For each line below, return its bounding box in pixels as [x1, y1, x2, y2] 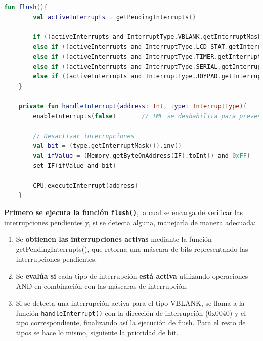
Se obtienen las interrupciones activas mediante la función [16, 234, 212, 244]
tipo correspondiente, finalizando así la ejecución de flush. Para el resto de [16, 317, 246, 328]
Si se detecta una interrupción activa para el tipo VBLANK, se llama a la [16, 297, 245, 308]
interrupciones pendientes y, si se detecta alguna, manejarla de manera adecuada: [4, 217, 256, 227]
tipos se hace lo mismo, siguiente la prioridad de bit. [16, 327, 179, 337]
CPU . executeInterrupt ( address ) [33, 182, 138, 189]
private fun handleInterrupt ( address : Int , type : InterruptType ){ [18, 102, 247, 110]
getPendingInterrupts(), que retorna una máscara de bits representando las [16, 243, 248, 254]
